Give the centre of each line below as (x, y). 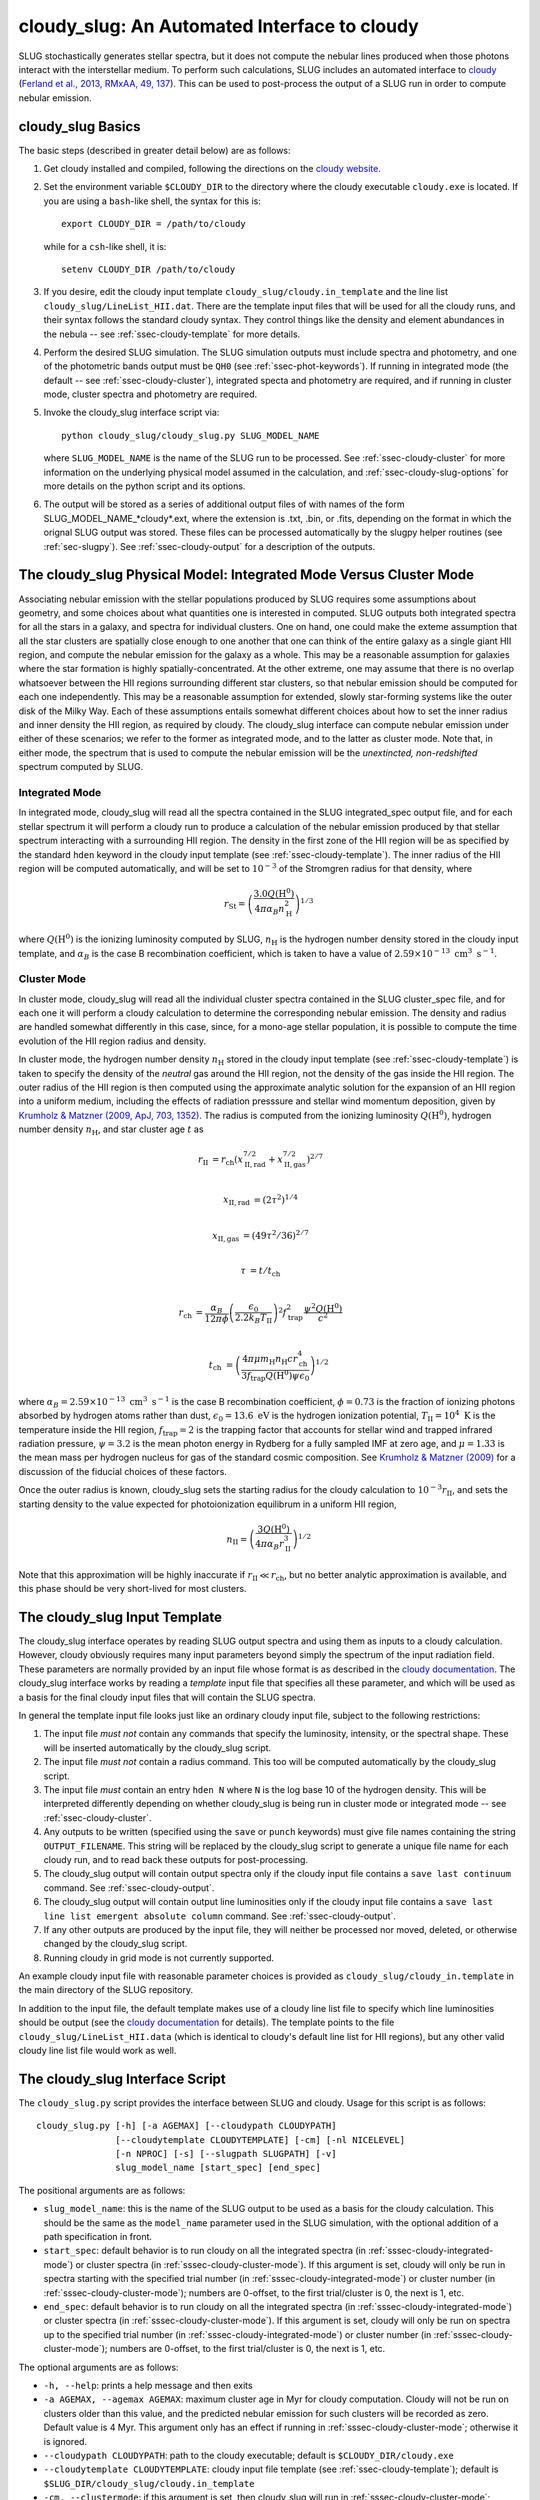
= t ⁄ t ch (265, 1272)
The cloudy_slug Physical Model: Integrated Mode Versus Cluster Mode (246, 575)
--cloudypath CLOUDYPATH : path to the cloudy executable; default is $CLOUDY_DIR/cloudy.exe (248, 2455)
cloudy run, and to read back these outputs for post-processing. (176, 1859)
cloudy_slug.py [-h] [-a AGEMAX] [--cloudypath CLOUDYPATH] (186, 2126)
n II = (237, 1540)
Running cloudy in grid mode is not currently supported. (159, 1957)
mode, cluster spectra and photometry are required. (150, 394)
